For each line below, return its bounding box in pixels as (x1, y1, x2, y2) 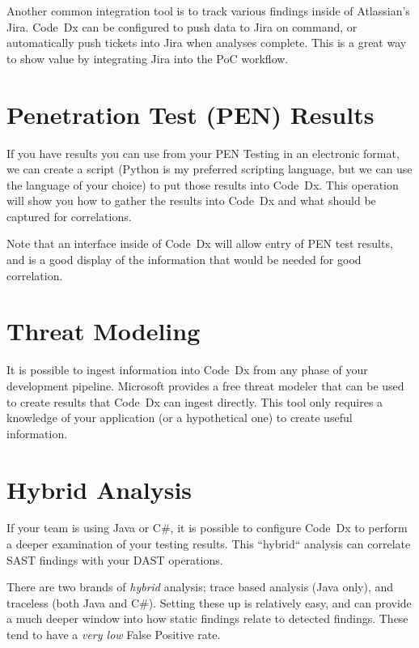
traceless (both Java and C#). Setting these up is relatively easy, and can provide (6, 594, 412, 611)
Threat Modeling (6, 314, 201, 347)
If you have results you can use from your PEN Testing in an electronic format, (6, 144, 400, 161)
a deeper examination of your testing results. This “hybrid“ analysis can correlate (6, 535, 411, 552)
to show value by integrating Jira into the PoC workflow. (6, 49, 289, 66)
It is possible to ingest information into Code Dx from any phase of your (6, 361, 368, 378)
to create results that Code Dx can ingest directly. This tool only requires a (6, 393, 383, 410)
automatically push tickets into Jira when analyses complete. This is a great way (6, 34, 407, 51)
